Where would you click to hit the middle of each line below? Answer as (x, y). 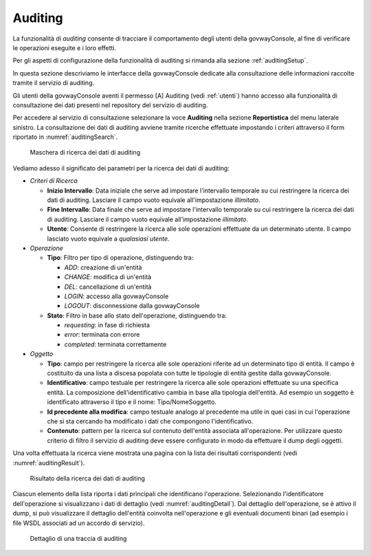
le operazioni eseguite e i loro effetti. (65, 47)
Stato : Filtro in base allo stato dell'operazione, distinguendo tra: (137, 315)
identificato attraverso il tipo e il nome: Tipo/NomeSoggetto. (132, 402)
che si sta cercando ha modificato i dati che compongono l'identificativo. (150, 421)
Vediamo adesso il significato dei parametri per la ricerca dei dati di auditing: (121, 168)
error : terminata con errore (102, 335)
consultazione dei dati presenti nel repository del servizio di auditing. (110, 105)
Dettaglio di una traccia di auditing (78, 538)
